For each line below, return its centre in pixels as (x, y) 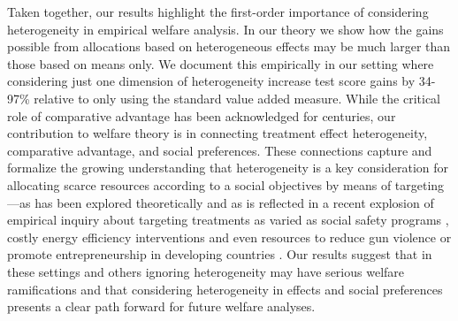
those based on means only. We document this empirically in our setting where (221, 63)
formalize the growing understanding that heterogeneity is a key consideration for (228, 168)
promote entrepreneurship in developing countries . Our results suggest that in (220, 254)
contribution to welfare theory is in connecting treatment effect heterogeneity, (218, 133)
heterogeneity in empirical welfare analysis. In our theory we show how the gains (225, 29)
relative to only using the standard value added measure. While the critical (237, 98)
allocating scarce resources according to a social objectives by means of (199, 184)
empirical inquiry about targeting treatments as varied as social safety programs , (228, 220)
